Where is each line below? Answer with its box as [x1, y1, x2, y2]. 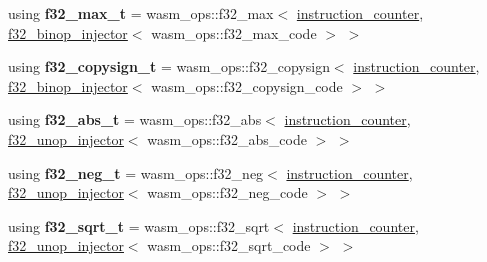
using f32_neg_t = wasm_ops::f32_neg [8, 162, 264, 183]
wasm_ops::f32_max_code [151, 22, 317, 43]
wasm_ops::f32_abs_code [147, 128, 307, 149]
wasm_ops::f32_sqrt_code [147, 235, 311, 256]
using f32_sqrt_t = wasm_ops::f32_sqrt [8, 215, 270, 236]
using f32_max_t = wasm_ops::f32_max [8, 3, 274, 23]
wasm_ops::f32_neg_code [147, 182, 308, 203]
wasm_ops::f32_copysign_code [151, 75, 343, 96]
